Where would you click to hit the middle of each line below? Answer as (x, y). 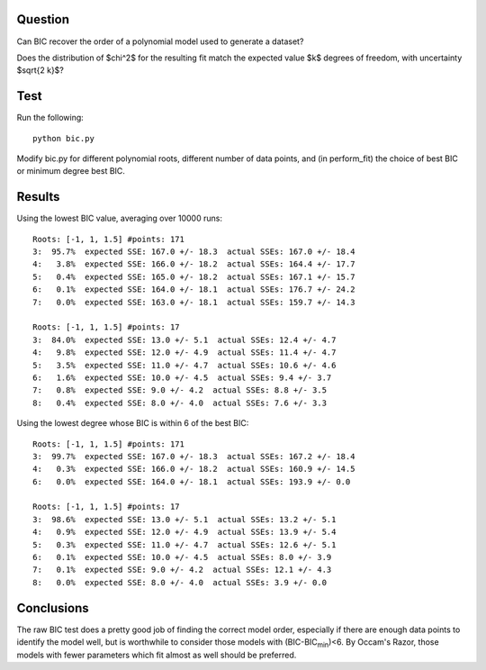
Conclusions (53, 608)
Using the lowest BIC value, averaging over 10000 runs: (119, 218)
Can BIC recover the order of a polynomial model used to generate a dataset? (160, 41)
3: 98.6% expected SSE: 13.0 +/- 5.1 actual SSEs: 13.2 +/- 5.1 (184, 519)
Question (43, 19)
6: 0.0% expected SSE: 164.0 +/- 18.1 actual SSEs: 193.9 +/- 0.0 (192, 481)
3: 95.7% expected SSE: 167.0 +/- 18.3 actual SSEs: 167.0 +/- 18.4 (194, 252)
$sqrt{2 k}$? (40, 70)
